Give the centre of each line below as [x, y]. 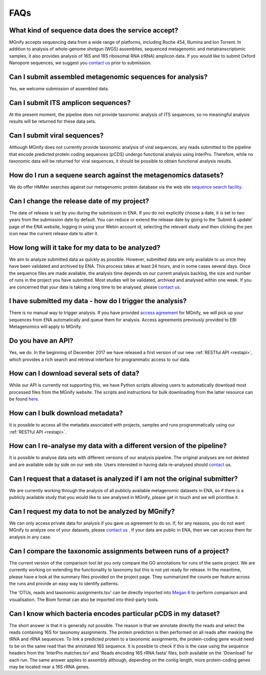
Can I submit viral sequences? [56, 136]
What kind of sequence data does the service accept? [94, 30]
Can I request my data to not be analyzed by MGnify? [92, 511]
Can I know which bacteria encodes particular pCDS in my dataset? [115, 614]
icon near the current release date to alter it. [54, 234]
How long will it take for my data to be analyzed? [85, 247]
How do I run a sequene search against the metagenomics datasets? [116, 175]
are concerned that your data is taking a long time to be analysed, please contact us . [95, 287]
